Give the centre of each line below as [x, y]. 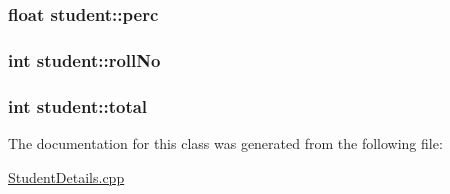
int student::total [78, 105]
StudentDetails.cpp [66, 176]
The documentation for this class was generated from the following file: [225, 142]
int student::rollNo [84, 59]
